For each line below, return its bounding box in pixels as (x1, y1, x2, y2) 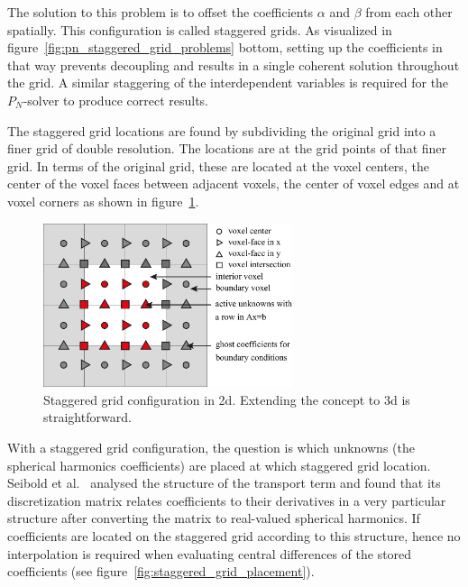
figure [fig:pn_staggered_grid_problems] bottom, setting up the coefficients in (7, 38, 443, 57)
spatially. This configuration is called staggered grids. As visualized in (7, 20, 392, 39)
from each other (365, 3, 453, 21)
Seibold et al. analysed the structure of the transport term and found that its (7, 473, 441, 492)
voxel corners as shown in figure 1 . (7, 191, 199, 210)
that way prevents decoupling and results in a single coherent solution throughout (7, 55, 460, 74)
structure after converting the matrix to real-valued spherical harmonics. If (7, 509, 420, 527)
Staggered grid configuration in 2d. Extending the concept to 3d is (43, 390, 410, 408)
